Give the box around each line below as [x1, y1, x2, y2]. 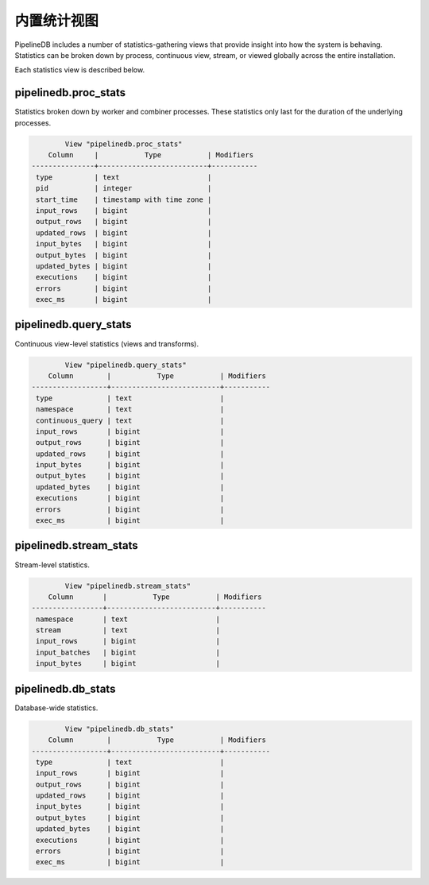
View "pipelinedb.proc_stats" [64, 139, 183, 149]
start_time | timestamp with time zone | [36, 195, 212, 204]
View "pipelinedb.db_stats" [64, 724, 175, 733]
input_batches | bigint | [36, 647, 220, 657]
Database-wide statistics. [14, 703, 99, 713]
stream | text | [36, 626, 220, 635]
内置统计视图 [14, 12, 99, 29]
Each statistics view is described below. [14, 65, 145, 75]
